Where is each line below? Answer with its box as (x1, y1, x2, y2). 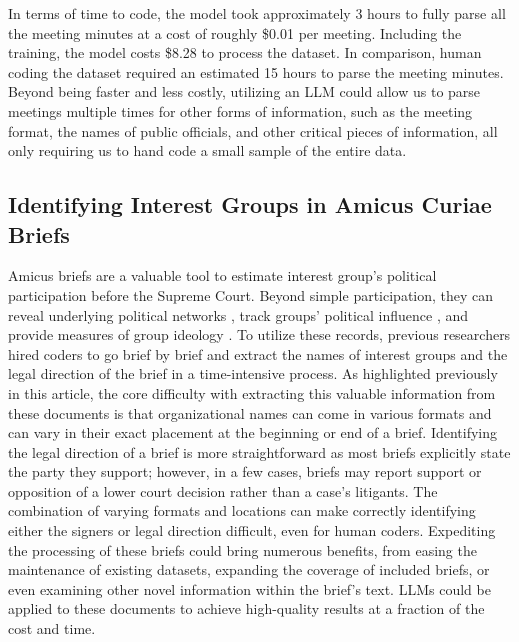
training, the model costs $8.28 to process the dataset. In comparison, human (8, 42, 482, 63)
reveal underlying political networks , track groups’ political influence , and (8, 304, 469, 325)
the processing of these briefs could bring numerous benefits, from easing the (8, 539, 477, 560)
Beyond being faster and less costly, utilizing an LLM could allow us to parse (8, 81, 481, 102)
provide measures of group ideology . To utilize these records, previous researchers (8, 324, 511, 345)
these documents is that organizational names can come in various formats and (8, 402, 492, 423)
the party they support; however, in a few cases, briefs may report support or (8, 461, 482, 482)
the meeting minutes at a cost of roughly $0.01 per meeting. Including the (8, 22, 462, 43)
